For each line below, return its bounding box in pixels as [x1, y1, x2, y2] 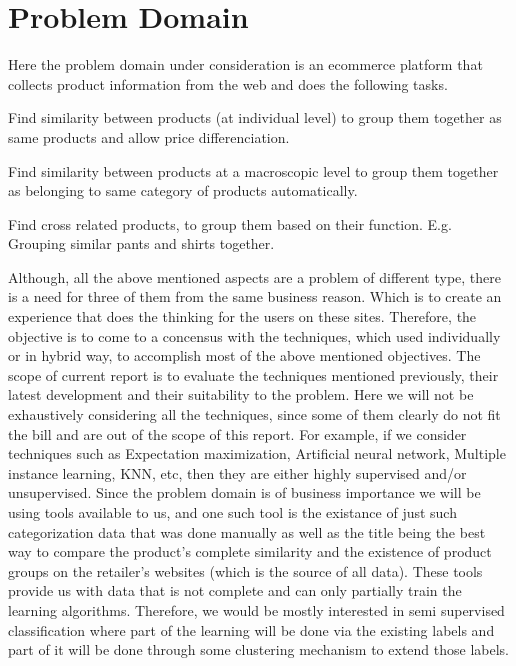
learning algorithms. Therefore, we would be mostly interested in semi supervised [8, 599, 505, 620]
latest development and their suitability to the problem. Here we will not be [8, 384, 474, 405]
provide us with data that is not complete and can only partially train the [8, 580, 462, 601]
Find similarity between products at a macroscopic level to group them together [8, 160, 499, 181]
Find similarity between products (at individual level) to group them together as [8, 107, 502, 128]
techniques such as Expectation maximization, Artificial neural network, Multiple [8, 443, 506, 464]
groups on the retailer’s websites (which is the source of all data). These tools [8, 560, 483, 581]
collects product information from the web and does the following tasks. [8, 73, 448, 94]
